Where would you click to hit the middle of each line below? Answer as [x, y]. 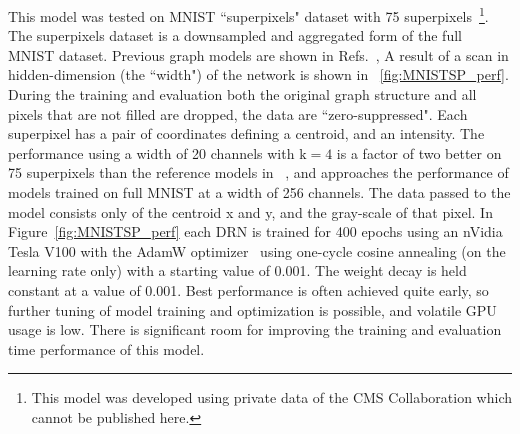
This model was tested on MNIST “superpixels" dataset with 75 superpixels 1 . [248, 14]
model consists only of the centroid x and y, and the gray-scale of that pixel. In [250, 211]
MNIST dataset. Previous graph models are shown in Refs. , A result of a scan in [258, 54]
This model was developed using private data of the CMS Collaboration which [272, 397]
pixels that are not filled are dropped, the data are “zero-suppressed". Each [238, 113]
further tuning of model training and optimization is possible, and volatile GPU [252, 309]
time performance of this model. [106, 348]
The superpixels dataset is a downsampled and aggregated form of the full [235, 35]
